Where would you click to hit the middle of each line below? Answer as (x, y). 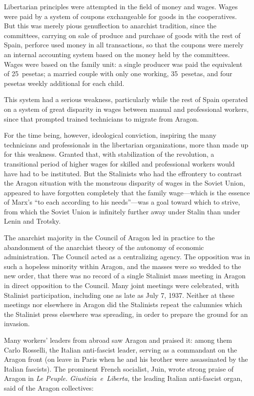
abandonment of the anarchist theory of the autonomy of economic (104, 247)
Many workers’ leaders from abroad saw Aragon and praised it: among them (118, 340)
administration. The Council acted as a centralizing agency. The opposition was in (127, 257)
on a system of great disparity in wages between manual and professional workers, (127, 109)
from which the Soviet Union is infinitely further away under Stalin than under (122, 211)
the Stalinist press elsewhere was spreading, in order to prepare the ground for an (126, 314)
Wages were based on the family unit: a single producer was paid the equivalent (123, 64)
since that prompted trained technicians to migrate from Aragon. (101, 118)
